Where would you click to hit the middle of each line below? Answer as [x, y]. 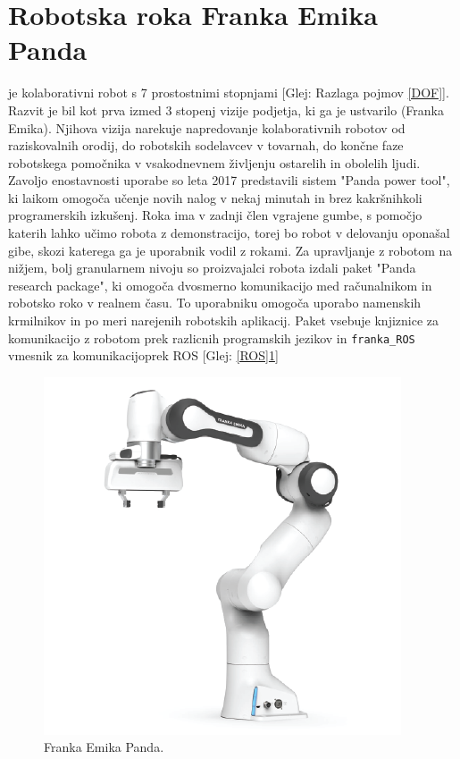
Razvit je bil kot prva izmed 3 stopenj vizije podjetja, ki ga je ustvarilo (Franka [226, 110]
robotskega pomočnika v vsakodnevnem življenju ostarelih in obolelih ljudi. [214, 162]
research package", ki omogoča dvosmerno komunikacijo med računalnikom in [220, 285]
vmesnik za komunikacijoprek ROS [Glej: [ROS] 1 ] [143, 355]
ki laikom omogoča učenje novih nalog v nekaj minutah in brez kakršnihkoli [215, 197]
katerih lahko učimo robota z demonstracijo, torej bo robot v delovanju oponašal [229, 233]
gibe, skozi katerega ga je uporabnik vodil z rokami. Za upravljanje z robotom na [230, 250]
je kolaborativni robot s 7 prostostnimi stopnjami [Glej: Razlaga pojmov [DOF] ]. [229, 93]
